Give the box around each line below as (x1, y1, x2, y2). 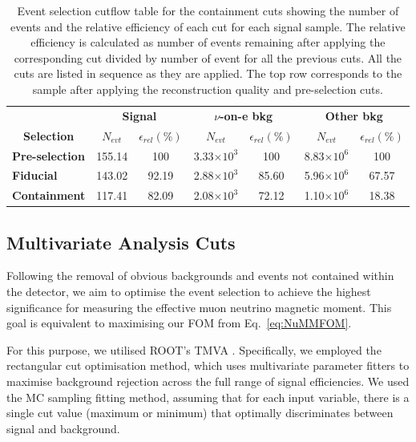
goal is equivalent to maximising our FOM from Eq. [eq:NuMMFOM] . (6, 314, 352, 331)
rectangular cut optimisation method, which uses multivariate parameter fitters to (6, 357, 410, 374)
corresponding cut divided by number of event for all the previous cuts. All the (14, 49, 402, 66)
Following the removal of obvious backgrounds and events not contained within (6, 267, 394, 284)
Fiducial (12, 167, 58, 184)
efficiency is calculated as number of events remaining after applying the (30, 34, 386, 51)
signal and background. (6, 420, 120, 436)
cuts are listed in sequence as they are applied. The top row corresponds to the (14, 65, 402, 82)
